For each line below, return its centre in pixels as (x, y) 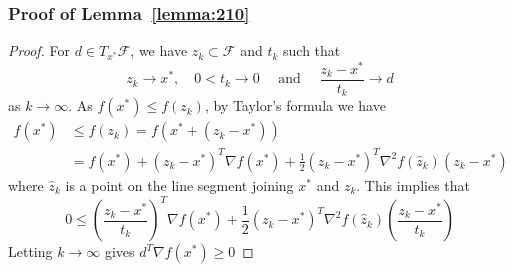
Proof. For (39, 50)
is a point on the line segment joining (179, 184)
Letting (30, 251)
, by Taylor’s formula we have (295, 105)
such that (312, 50)
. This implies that (413, 184)
